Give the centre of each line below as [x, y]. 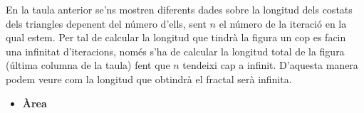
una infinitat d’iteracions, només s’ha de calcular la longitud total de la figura [175, 51]
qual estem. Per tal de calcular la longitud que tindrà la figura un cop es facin [176, 37]
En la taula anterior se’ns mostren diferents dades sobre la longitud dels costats [179, 9]
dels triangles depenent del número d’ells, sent [106, 23]
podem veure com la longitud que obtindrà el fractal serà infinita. [149, 79]
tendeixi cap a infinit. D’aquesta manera [270, 65]
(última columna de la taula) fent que [88, 65]
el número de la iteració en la [283, 23]
